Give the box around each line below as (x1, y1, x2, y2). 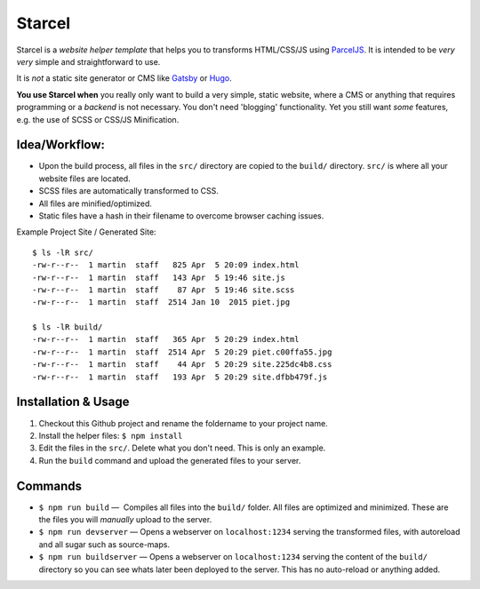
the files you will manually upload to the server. (38, 514, 212, 525)
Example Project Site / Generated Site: (16, 227, 156, 237)
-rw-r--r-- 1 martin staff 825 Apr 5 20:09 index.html (32, 260, 300, 270)
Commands (16, 478, 83, 493)
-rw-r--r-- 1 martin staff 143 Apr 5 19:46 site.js (32, 272, 286, 283)
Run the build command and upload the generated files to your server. (38, 455, 301, 466)
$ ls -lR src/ (32, 247, 93, 258)
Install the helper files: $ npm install (38, 430, 183, 441)
